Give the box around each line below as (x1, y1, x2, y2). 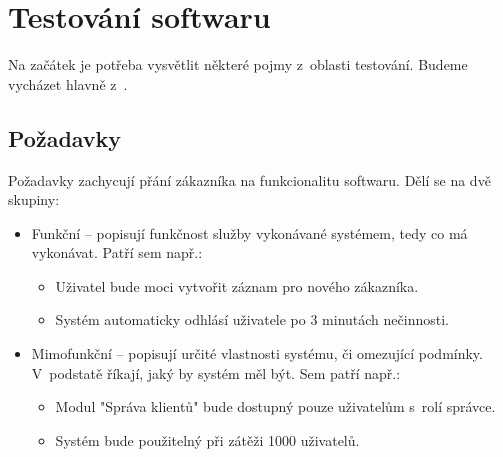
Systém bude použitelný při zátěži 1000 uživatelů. (55, 429, 360, 450)
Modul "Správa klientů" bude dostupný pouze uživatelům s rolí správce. (55, 396, 496, 417)
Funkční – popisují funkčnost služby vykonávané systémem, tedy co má (31, 222, 468, 243)
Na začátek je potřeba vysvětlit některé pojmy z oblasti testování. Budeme (8, 54, 468, 75)
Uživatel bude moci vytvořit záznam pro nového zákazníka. (55, 275, 419, 296)
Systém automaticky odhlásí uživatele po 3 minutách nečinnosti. (55, 309, 449, 330)
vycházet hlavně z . (8, 73, 128, 94)
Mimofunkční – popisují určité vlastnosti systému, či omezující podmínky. (31, 343, 483, 364)
